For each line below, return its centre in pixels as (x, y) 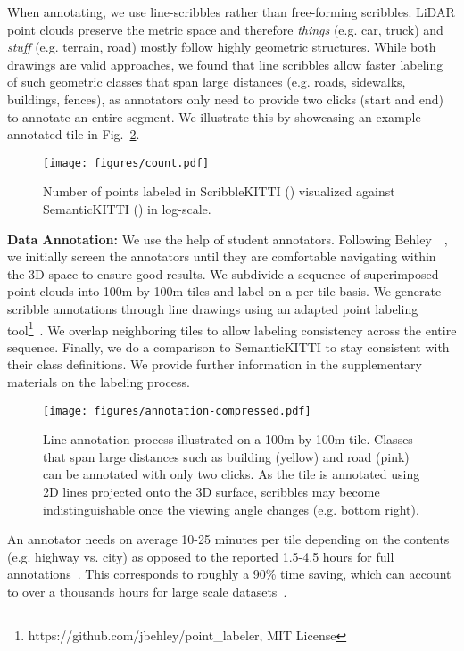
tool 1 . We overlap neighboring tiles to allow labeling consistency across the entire (232, 328)
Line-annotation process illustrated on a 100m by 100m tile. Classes (228, 439)
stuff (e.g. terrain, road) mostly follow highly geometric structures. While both (222, 47)
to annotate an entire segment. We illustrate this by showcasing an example (214, 116)
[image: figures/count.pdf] (126, 163)
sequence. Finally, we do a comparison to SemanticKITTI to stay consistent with (228, 346)
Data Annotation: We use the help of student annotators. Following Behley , (228, 239)
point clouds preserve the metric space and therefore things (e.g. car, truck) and (225, 29)
